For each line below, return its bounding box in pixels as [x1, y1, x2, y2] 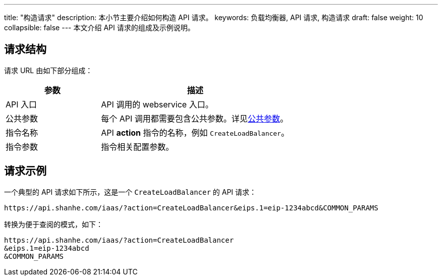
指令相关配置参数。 [101, 141, 174, 152]
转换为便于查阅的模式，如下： [4, 219, 103, 229]
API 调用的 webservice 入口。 [101, 99, 213, 109]
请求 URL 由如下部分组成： [4, 66, 93, 75]
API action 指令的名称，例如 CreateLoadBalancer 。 [101, 127, 289, 138]
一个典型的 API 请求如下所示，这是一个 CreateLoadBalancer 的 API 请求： [4, 187, 257, 196]
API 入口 [6, 99, 37, 109]
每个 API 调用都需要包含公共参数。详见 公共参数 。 [101, 113, 288, 124]
